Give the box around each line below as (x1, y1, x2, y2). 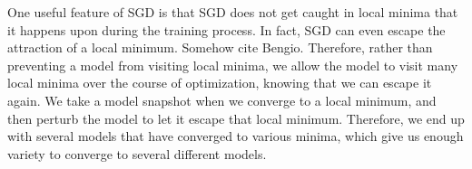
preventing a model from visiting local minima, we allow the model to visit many (7, 55, 458, 74)
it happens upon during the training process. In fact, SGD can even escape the (7, 20, 446, 39)
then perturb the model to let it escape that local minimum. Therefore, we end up (7, 108, 465, 127)
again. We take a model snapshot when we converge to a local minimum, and (7, 90, 437, 109)
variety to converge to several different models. (7, 144, 267, 163)
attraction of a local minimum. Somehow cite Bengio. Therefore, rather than (7, 38, 433, 57)
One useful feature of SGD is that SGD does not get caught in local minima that (7, 3, 458, 21)
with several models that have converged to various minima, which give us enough (7, 127, 464, 146)
